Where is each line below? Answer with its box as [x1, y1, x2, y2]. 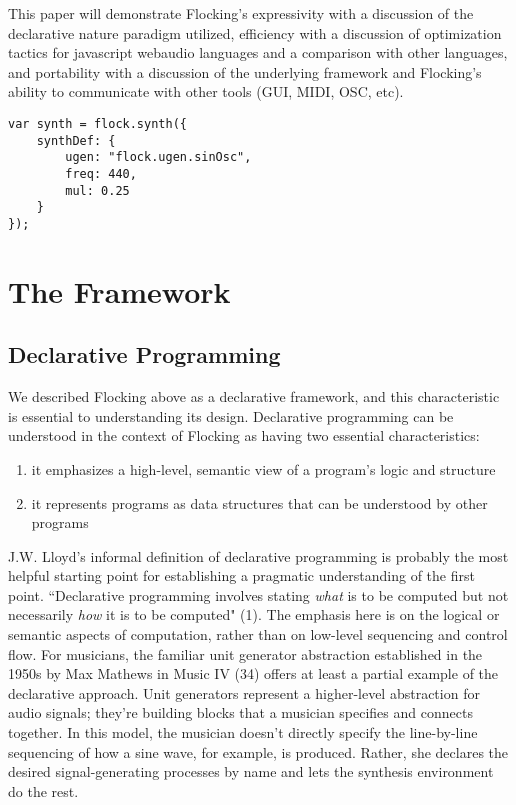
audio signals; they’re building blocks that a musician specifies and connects [8, 702, 473, 723]
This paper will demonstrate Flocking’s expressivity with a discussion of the [8, 3, 474, 23]
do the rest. [8, 780, 79, 801]
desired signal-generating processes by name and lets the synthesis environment [8, 761, 494, 782]
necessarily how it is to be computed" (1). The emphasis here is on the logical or [8, 604, 500, 625]
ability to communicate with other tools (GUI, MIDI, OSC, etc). [8, 81, 404, 102]
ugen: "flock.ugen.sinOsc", [65, 150, 252, 165]
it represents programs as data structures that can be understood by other [31, 492, 488, 513]
